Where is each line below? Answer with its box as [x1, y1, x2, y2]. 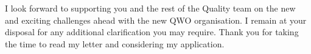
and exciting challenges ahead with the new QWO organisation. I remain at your [5, 13, 307, 26]
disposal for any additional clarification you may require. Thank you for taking [5, 25, 299, 38]
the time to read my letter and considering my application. [5, 37, 225, 50]
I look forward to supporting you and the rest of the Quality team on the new [5, 2, 296, 14]
